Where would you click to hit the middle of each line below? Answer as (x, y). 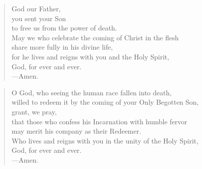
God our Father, (36, 8)
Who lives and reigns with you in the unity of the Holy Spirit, (105, 140)
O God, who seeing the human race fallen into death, (92, 92)
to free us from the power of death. (64, 28)
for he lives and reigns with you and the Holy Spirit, (90, 56)
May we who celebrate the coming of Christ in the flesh (95, 37)
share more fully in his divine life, (62, 47)
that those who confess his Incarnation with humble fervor (99, 121)
